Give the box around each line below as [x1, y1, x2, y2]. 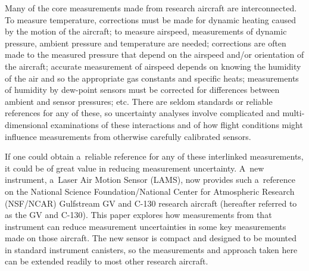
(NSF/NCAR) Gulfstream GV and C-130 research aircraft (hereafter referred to [5, 197, 297, 209]
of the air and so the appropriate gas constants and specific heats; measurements [5, 71, 299, 84]
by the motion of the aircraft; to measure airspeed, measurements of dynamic [5, 25, 287, 38]
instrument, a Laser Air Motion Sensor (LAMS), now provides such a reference [5, 173, 295, 186]
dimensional [5, 118, 48, 130]
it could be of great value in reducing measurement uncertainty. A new [5, 161, 264, 174]
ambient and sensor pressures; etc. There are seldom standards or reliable [5, 95, 273, 107]
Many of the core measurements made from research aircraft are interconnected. [5, 2, 297, 14]
